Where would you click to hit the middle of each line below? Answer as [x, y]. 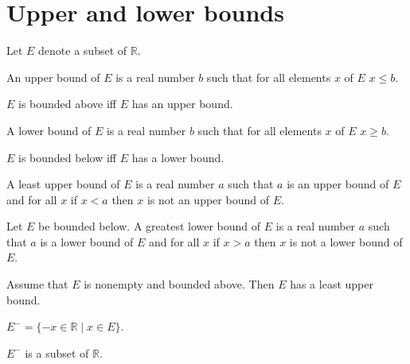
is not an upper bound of [208, 199]
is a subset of [57, 352]
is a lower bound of [87, 241]
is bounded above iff [67, 104]
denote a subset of [83, 50]
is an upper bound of [338, 184]
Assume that [37, 284]
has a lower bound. [178, 157]
